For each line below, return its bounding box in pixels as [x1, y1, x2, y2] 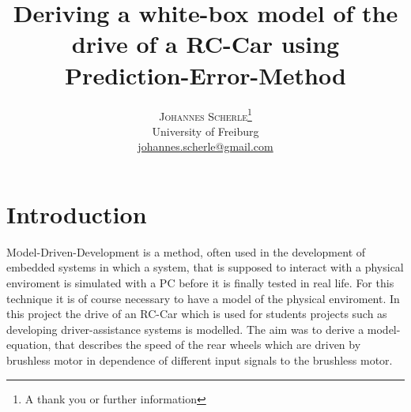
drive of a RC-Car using [71, 28, 340, 60]
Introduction [6, 197, 147, 230]
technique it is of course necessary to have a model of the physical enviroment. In [6, 290, 400, 306]
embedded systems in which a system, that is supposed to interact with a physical [6, 259, 404, 275]
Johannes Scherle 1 [159, 105, 252, 124]
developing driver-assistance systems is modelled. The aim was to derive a [6, 320, 364, 337]
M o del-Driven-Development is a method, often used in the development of [6, 243, 366, 260]
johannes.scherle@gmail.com [138, 138, 273, 155]
